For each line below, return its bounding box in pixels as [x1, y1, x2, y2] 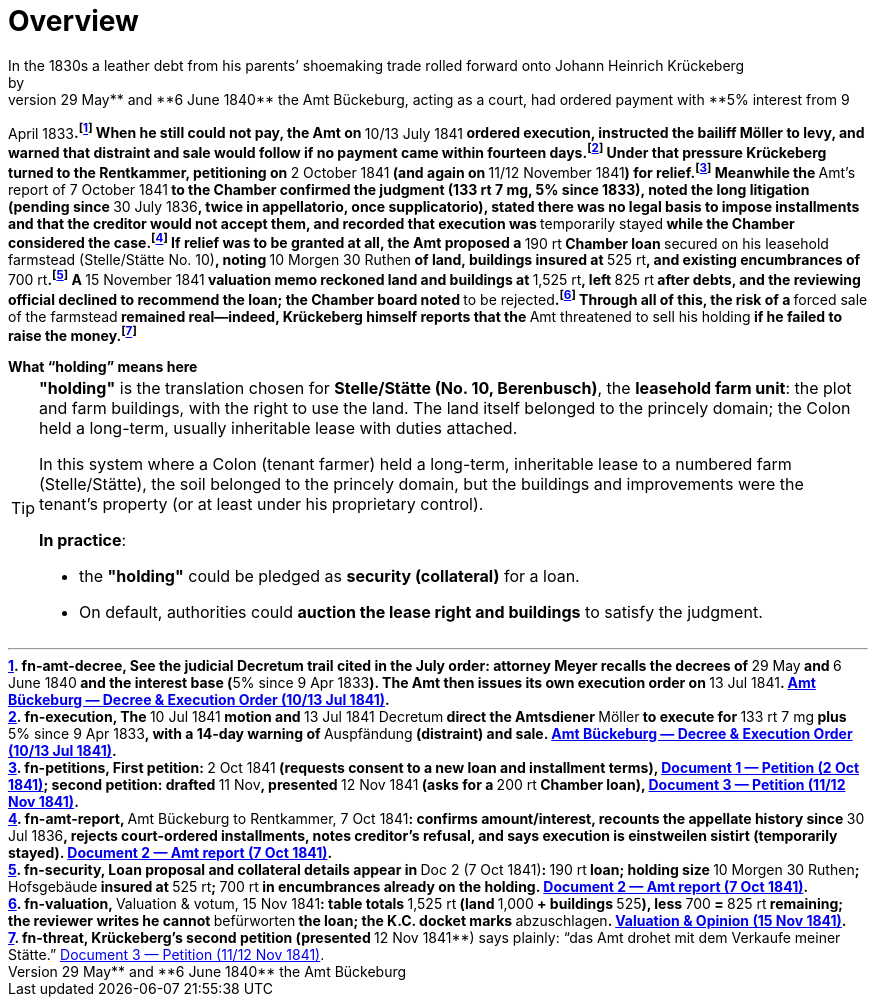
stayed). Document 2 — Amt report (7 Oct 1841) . [8, 844, 333, 862]
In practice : [39, 530, 127, 551]
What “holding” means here [8, 358, 198, 376]
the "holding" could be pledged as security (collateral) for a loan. [79, 566, 580, 587]
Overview [8, 4, 139, 38]
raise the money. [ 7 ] [8, 324, 137, 345]
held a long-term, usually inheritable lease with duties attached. [39, 418, 518, 439]
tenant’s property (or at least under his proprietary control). [39, 494, 484, 515]
